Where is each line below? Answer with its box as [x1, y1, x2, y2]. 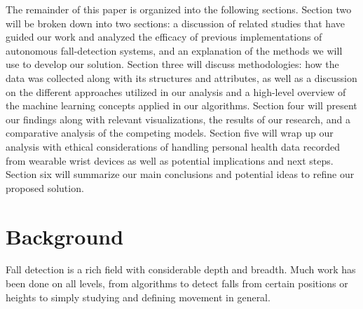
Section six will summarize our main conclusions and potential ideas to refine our [6, 167, 355, 181]
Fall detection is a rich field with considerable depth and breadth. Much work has [6, 262, 356, 277]
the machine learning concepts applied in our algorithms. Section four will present [6, 98, 357, 113]
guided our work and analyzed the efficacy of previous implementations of [6, 29, 322, 44]
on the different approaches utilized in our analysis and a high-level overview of [6, 84, 346, 99]
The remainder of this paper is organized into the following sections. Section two [6, 2, 352, 16]
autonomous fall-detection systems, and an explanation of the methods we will [6, 43, 343, 57]
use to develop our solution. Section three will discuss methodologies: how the [6, 57, 339, 71]
